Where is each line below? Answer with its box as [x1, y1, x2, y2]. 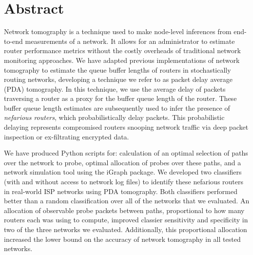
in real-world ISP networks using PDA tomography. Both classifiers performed [4, 186, 238, 196]
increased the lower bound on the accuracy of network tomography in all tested [4, 234, 241, 244]
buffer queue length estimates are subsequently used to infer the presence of [4, 102, 230, 113]
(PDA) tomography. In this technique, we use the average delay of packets [4, 83, 226, 94]
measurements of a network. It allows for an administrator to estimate [25, 36, 235, 46]
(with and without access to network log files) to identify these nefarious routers [4, 177, 243, 187]
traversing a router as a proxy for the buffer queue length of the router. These [4, 93, 237, 103]
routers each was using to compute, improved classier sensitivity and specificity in [4, 215, 248, 225]
